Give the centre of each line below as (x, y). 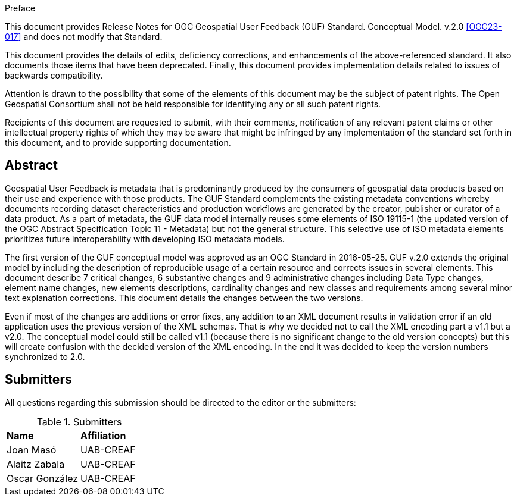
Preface (20, 8)
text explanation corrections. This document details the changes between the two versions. (184, 298)
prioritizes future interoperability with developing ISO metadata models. (145, 239)
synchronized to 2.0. (45, 356)
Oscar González (43, 478)
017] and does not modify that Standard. (84, 37)
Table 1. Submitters (79, 422)
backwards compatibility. (54, 75)
